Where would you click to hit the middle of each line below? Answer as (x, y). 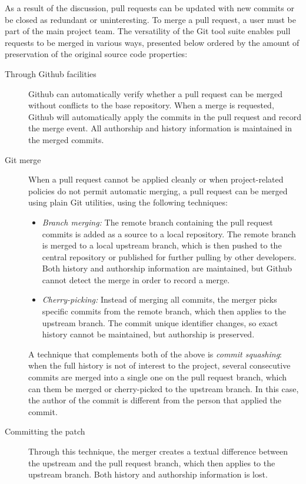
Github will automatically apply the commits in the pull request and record (165, 116)
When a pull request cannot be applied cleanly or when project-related (156, 179)
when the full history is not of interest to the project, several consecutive (159, 365)
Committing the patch (45, 431)
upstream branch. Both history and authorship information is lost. (148, 474)
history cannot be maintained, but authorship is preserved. (148, 334)
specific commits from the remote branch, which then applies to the (164, 311)
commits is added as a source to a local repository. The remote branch (169, 233)
